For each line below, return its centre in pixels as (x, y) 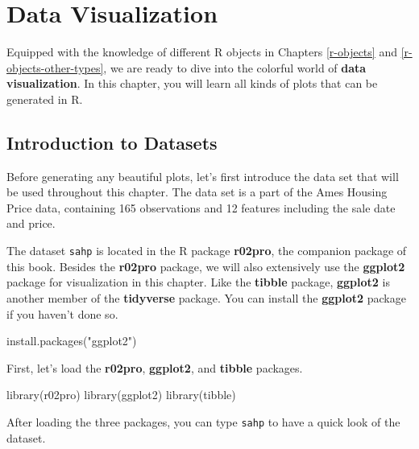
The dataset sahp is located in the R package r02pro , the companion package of (207, 251)
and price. (31, 223)
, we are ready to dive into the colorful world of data (235, 67)
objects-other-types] (55, 67)
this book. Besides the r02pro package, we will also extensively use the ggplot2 (206, 266)
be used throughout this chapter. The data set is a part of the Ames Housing (197, 192)
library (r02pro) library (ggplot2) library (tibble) (121, 395)
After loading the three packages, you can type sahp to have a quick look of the (203, 421)
